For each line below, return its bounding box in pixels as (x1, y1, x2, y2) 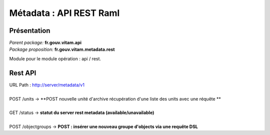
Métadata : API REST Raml (9, 7, 120, 18)
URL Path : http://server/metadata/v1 (9, 82, 85, 88)
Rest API (9, 69, 36, 77)
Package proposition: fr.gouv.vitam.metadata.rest (9, 46, 115, 52)
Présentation (9, 26, 50, 35)
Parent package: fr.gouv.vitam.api (9, 40, 82, 46)
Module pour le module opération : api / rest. (9, 55, 101, 62)
